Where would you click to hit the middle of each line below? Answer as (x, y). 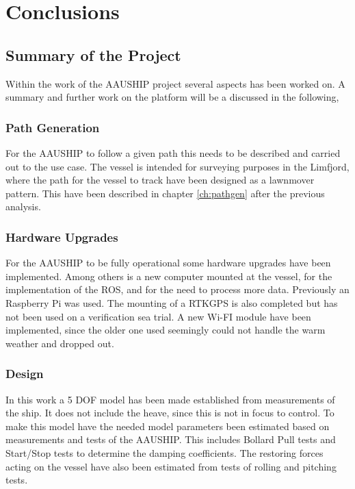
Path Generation (53, 127)
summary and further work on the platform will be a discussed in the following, (172, 97)
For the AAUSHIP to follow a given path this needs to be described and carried (173, 152)
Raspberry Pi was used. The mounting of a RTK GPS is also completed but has (172, 302)
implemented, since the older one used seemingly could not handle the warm (166, 330)
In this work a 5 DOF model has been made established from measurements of (170, 399)
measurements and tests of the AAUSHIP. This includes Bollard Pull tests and (171, 439)
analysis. (23, 206)
